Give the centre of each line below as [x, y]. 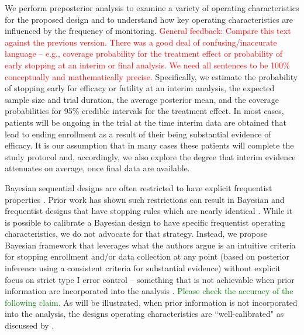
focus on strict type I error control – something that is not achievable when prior [150, 279]
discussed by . [30, 325]
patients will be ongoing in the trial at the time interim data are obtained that [146, 122]
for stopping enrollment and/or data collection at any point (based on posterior [147, 256]
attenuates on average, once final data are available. [97, 168]
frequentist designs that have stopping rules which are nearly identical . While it [149, 211]
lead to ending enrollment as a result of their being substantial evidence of [138, 134]
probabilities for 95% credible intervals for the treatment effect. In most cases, [144, 111]
